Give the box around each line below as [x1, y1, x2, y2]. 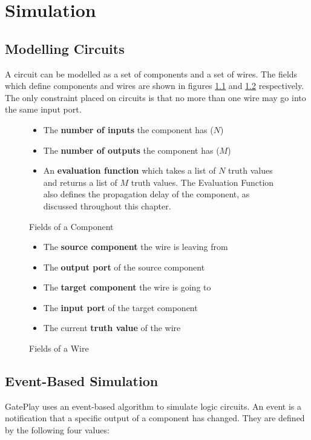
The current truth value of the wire [43, 321, 181, 334]
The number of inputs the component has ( [43, 123, 214, 136]
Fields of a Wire [29, 342, 89, 355]
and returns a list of [43, 176, 117, 188]
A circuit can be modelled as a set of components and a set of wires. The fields [5, 67, 298, 80]
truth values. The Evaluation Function [131, 176, 274, 188]
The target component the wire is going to [43, 281, 211, 294]
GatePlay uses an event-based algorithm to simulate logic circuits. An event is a [5, 399, 301, 412]
